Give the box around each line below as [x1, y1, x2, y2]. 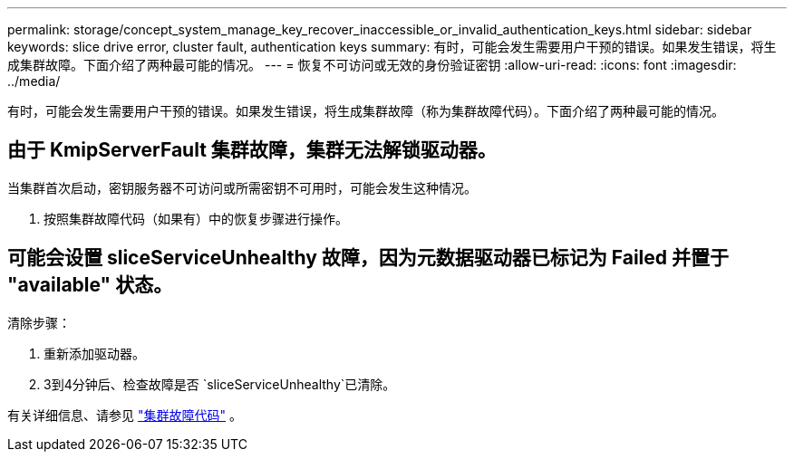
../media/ [7, 73, 61, 89]
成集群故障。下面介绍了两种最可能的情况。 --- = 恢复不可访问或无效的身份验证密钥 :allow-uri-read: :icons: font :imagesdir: [7, 57, 737, 72]
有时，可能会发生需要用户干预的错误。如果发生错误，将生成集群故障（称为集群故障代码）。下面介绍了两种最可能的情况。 [7, 103, 724, 119]
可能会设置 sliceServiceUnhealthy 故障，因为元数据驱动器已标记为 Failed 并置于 [7, 246, 730, 270]
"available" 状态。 [7, 273, 173, 297]
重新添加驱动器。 [44, 345, 145, 361]
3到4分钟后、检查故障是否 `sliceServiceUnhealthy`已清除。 [44, 376, 396, 392]
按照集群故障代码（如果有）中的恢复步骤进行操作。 [44, 210, 348, 226]
